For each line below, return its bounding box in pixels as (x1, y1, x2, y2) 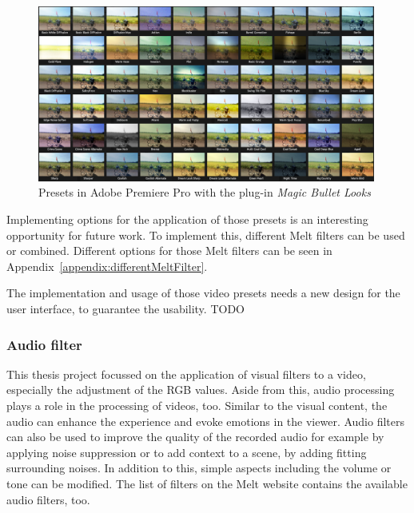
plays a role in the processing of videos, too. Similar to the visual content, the (6, 397, 388, 414)
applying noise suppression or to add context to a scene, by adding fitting (6, 443, 367, 460)
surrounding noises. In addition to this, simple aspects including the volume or (6, 459, 392, 476)
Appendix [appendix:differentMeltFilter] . (6, 257, 208, 274)
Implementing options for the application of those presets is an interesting (6, 211, 368, 228)
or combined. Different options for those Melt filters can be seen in (6, 242, 332, 259)
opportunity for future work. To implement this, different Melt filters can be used (6, 226, 405, 243)
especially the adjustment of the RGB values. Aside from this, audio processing (6, 381, 395, 398)
